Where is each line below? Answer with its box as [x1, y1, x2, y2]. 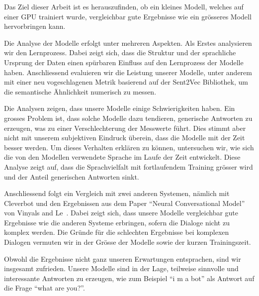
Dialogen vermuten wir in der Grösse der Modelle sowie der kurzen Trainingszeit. [4, 237, 251, 247]
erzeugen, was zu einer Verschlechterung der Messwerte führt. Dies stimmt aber [4, 122, 246, 133]
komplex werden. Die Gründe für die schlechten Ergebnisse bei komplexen [4, 227, 229, 237]
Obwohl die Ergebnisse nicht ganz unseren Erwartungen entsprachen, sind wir [4, 253, 241, 264]
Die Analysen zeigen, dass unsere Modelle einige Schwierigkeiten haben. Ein [4, 103, 235, 113]
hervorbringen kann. [4, 21, 66, 31]
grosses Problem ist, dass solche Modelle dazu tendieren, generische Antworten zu [4, 112, 253, 123]
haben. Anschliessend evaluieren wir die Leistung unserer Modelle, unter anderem [4, 67, 252, 77]
